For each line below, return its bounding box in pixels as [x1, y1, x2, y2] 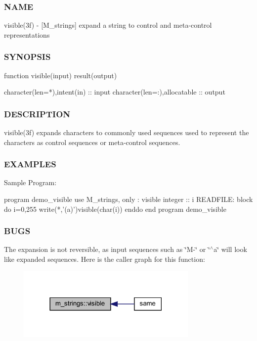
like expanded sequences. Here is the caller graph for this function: [4, 254, 205, 264]
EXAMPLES [4, 158, 56, 170]
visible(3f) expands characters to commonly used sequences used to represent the [4, 127, 249, 138]
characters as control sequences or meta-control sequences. [4, 137, 180, 147]
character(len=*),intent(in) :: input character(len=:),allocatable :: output [4, 87, 225, 97]
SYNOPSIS [4, 50, 51, 63]
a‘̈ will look [214, 244, 247, 254]
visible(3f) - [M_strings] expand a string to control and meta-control [4, 20, 212, 30]
